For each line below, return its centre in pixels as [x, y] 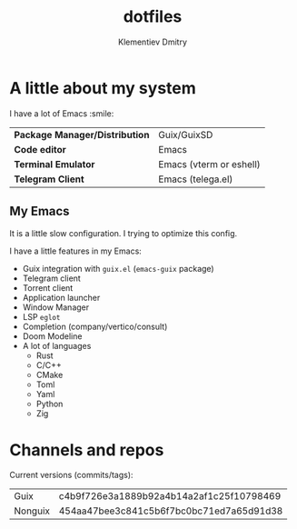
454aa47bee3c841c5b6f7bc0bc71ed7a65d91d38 [171, 511]
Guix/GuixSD [186, 135]
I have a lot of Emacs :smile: [62, 113]
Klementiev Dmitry [153, 42]
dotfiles [153, 17]
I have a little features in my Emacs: [76, 251]
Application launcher [61, 297]
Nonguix [32, 511]
